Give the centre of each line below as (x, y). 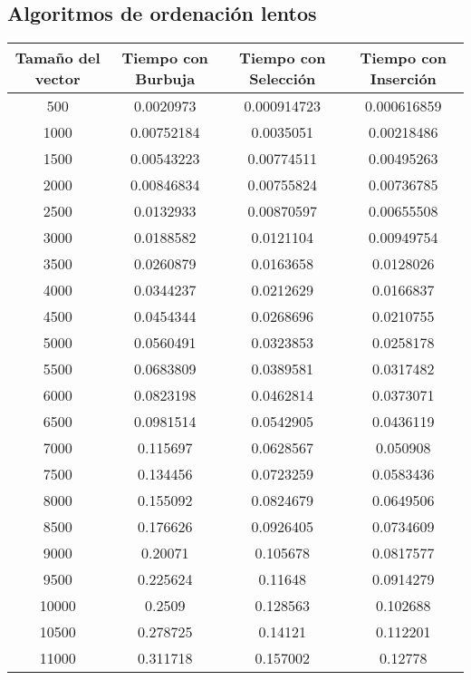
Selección (283, 79)
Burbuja (165, 79)
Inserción (403, 79)
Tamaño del (58, 58)
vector (58, 79)
